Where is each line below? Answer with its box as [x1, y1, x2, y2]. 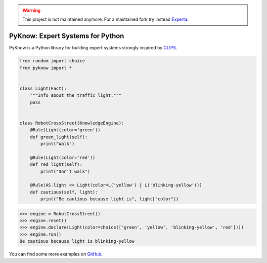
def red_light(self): [30, 162, 83, 167]
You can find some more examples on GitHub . [9, 251, 103, 257]
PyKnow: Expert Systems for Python [9, 32, 124, 40]
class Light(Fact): [19, 85, 67, 91]
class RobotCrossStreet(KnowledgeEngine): [19, 120, 124, 126]
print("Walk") [40, 141, 75, 147]
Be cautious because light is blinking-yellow [19, 238, 134, 244]
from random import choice [19, 58, 85, 64]
